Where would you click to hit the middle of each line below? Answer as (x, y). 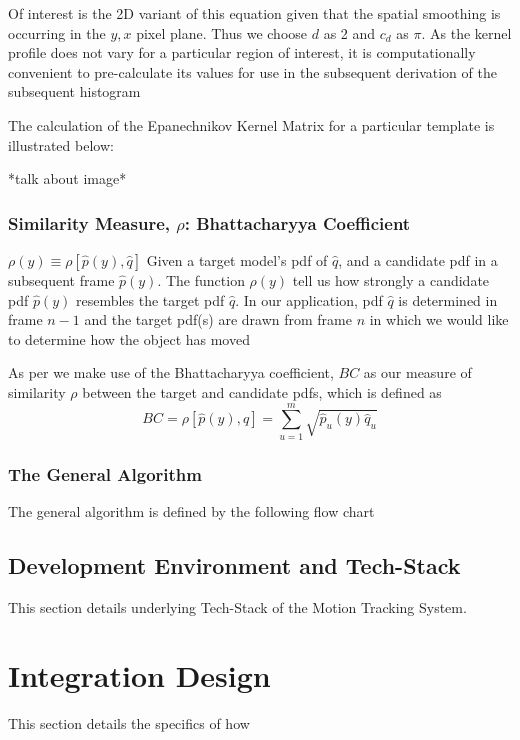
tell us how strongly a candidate (391, 279)
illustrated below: (61, 144)
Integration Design (139, 675)
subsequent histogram (74, 91)
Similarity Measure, (89, 222)
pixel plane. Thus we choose (222, 32)
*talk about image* (67, 178)
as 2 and (349, 32)
